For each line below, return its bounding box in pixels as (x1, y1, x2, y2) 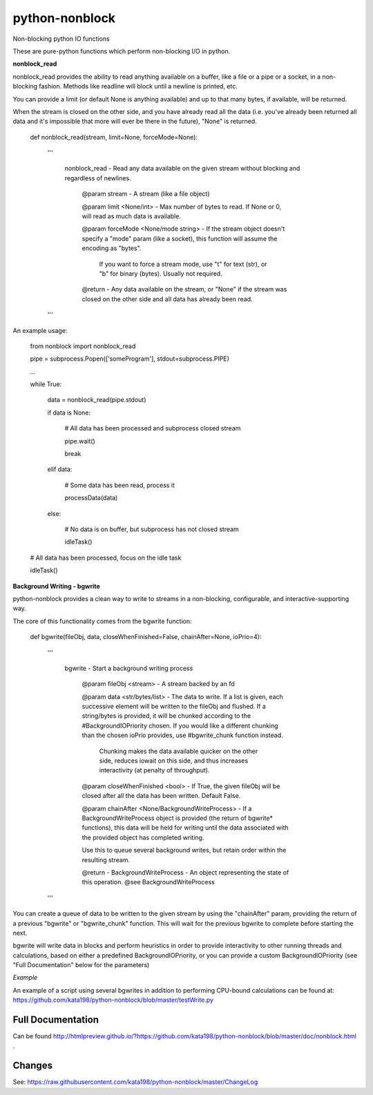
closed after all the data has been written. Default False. (82, 792, 241, 800)
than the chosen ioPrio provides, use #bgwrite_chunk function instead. (82, 731, 283, 739)
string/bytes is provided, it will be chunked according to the (82, 712, 251, 720)
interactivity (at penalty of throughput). (99, 766, 210, 774)
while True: (30, 380, 62, 388)
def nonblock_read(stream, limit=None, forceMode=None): (30, 133, 198, 141)
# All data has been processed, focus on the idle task (30, 553, 182, 562)
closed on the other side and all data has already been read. (82, 294, 253, 303)
